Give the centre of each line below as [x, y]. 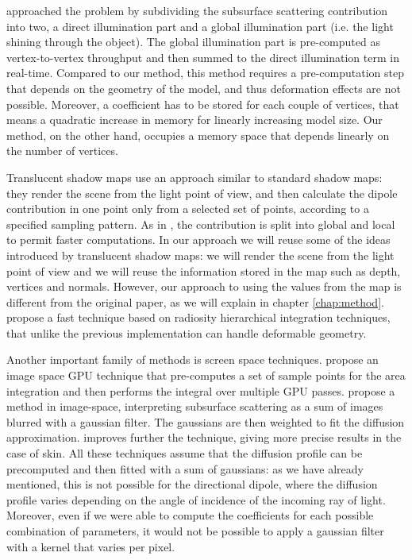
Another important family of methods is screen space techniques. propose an [193, 359]
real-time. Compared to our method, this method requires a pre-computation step [205, 73]
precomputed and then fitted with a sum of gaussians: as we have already [185, 468]
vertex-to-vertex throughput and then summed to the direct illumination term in [203, 57]
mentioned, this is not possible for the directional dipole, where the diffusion [192, 484]
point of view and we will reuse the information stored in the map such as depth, [204, 270]
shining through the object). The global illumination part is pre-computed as [193, 42]
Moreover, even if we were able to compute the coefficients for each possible [190, 515]
